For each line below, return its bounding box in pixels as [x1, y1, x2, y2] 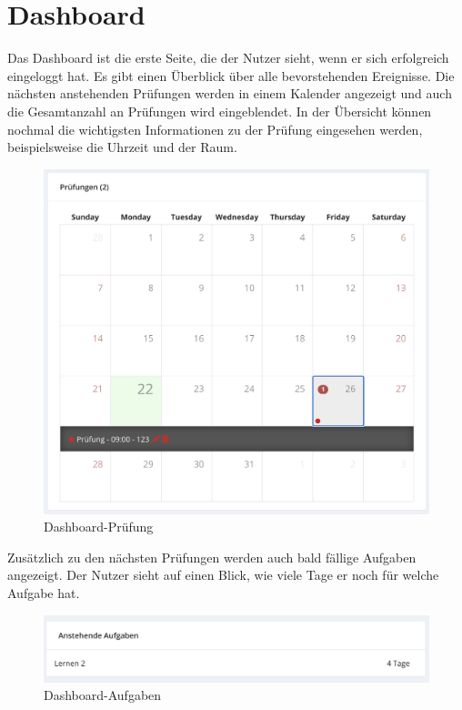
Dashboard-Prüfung [44, 517, 154, 536]
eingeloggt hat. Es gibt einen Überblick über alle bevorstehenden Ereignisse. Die [7, 66, 455, 85]
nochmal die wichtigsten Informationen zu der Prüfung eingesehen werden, [7, 119, 423, 138]
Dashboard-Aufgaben [44, 685, 162, 705]
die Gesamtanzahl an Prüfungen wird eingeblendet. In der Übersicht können [7, 101, 432, 120]
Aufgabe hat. [7, 583, 80, 602]
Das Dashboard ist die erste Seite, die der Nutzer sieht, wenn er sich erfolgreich [7, 48, 449, 67]
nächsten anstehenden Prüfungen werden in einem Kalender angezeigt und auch [7, 84, 452, 103]
